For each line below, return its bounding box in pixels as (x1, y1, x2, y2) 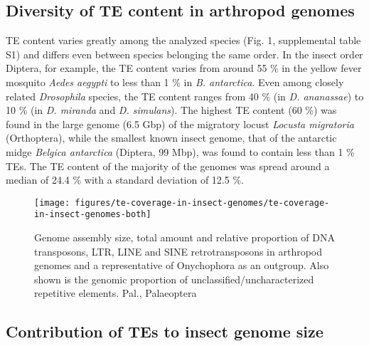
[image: (34, 197, 70, 208)
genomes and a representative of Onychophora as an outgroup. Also (34, 258, 329, 273)
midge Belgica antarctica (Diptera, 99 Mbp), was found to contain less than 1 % (6, 144, 355, 159)
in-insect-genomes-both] (34, 209, 151, 220)
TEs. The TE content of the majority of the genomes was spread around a (6, 158, 330, 173)
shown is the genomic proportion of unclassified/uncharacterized (34, 271, 314, 286)
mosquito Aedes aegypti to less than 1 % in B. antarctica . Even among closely (6, 74, 344, 89)
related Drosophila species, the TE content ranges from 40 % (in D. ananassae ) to (6, 88, 364, 103)
